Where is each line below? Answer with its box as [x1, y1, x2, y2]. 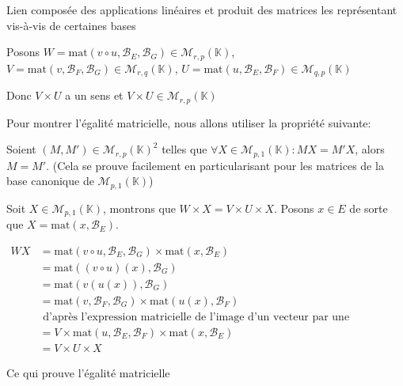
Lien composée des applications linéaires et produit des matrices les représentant [6, 2, 397, 17]
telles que [162, 141, 207, 157]
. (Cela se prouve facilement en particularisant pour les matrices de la [46, 157, 384, 173]
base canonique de [6, 172, 94, 189]
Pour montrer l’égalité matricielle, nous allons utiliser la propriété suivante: [6, 114, 371, 131]
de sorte [349, 199, 388, 216]
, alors [355, 141, 385, 157]
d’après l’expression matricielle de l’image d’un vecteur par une [43, 311, 350, 323]
